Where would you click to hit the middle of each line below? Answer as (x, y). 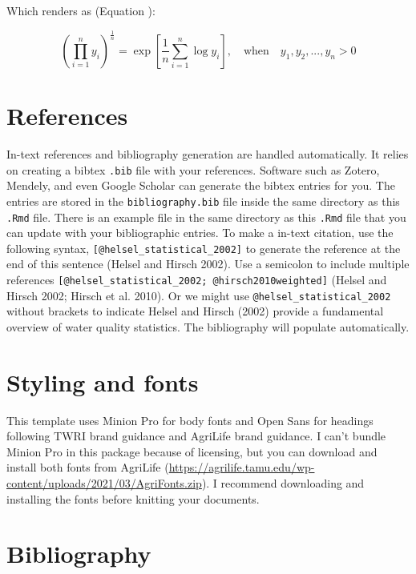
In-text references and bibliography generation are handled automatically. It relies (208, 154)
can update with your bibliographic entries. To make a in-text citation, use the (200, 233)
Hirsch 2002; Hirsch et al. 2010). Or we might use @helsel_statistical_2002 (199, 295)
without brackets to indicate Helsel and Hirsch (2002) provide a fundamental (195, 311)
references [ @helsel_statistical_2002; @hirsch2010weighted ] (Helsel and (197, 280)
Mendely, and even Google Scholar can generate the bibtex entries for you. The (201, 185)
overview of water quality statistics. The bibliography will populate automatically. (208, 326)
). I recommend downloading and (283, 483)
